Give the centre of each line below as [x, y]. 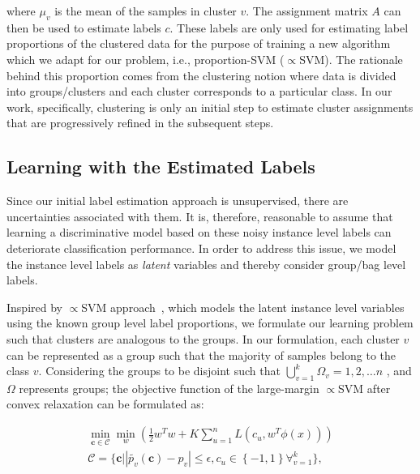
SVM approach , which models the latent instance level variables [243, 307]
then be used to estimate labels [84, 27]
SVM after [364, 388]
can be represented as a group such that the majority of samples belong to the [201, 354]
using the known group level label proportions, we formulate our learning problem [210, 323]
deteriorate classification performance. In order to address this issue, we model [201, 248]
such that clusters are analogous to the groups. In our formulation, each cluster [203, 338]
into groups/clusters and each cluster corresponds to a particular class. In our [199, 91]
